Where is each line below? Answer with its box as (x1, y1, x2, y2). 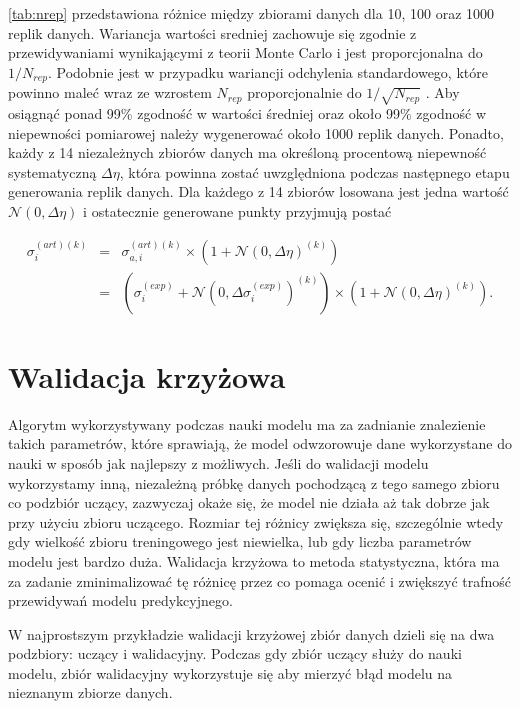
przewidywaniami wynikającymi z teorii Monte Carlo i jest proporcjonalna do (8, 42, 483, 63)
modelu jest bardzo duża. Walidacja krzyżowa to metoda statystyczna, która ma (8, 550, 500, 571)
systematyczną (8, 161, 97, 182)
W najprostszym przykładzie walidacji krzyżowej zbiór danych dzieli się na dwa (8, 623, 495, 644)
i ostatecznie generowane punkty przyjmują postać (83, 200, 392, 221)
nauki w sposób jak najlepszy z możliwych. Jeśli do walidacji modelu (8, 452, 429, 473)
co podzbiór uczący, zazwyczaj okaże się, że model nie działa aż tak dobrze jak (8, 492, 490, 513)
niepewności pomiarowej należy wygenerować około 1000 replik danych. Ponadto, (8, 122, 504, 143)
